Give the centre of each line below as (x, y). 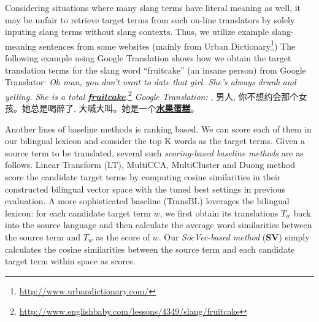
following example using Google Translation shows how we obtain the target (148, 58)
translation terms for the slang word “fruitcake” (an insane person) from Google (156, 70)
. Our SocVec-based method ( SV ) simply (234, 237)
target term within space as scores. (70, 261)
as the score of (123, 237)
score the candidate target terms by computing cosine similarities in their (143, 177)
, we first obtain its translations (219, 213)
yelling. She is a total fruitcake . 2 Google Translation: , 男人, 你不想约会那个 (152, 95)
